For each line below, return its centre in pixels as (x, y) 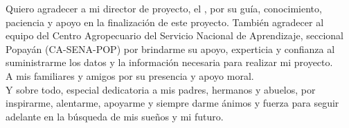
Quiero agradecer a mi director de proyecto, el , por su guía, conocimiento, (164, 8)
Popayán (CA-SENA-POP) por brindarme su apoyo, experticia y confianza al (170, 49)
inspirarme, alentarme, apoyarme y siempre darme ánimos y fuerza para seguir (172, 103)
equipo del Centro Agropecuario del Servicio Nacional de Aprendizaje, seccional (174, 35)
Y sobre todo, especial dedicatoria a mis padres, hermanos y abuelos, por (161, 89)
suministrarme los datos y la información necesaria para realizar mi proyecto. (169, 62)
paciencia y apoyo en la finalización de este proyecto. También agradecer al (165, 22)
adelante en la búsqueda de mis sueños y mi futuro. (115, 116)
